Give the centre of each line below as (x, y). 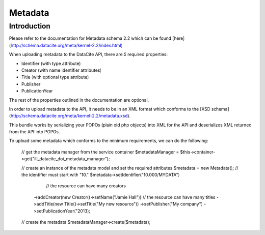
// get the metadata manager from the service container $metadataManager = (100, 152)
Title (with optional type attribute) (55, 77)
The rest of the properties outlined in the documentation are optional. (79, 100)
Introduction (30, 26)
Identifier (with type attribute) (51, 63)
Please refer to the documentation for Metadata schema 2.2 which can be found (90, 38)
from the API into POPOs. (35, 132)
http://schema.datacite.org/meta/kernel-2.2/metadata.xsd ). (70, 116)
